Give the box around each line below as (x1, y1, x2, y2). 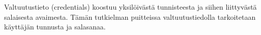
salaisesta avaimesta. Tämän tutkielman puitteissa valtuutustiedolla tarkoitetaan (4, 11, 256, 22)
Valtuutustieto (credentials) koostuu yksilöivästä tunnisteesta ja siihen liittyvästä (4, 2, 257, 12)
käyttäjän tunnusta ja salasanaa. (4, 21, 106, 32)
